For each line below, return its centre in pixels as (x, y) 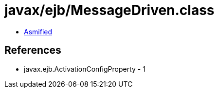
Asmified (38, 31)
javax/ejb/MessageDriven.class (109, 10)
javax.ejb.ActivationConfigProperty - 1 (85, 69)
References (33, 50)
